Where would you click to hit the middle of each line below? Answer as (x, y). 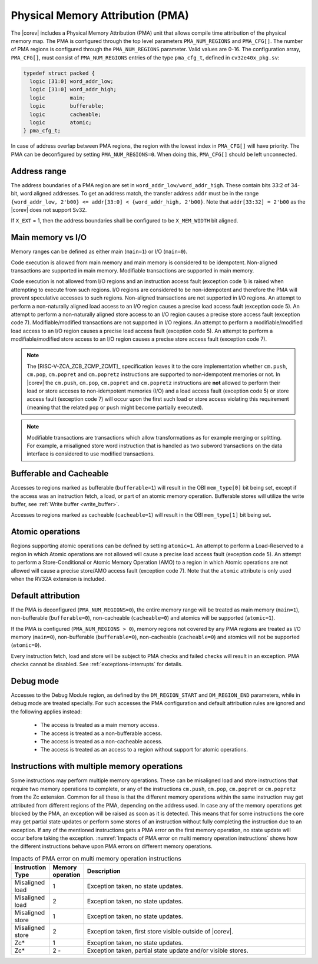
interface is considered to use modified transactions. (91, 454)
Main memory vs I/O (49, 237)
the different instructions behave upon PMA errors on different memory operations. (112, 846)
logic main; (58, 98)
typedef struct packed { (59, 73)
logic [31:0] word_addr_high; (73, 89)
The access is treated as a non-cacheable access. (102, 742)
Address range (39, 171)
